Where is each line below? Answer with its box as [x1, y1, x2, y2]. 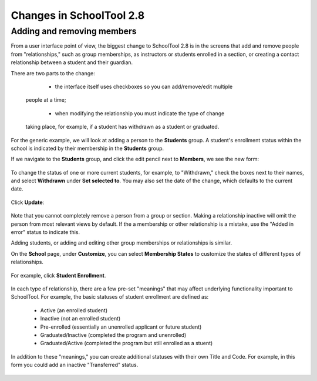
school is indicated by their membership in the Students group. [11, 145, 164, 152]
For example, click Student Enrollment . [11, 272, 106, 279]
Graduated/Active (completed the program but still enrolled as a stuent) [40, 340, 213, 347]
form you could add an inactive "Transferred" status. [11, 362, 139, 369]
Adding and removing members [11, 26, 137, 36]
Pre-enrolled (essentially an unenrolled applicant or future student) [40, 323, 202, 330]
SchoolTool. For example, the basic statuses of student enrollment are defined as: [11, 293, 209, 300]
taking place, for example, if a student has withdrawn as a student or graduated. [25, 123, 220, 131]
